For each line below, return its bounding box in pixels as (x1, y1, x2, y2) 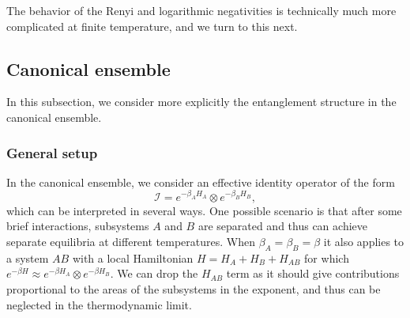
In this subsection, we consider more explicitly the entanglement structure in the (6, 93, 397, 110)
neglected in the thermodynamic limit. (6, 296, 192, 312)
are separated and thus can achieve (197, 218, 367, 234)
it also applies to (323, 233, 404, 250)
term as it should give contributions (226, 265, 400, 282)
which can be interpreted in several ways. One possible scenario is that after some (6, 202, 402, 218)
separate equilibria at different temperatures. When (6, 233, 255, 250)
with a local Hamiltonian (72, 249, 194, 266)
